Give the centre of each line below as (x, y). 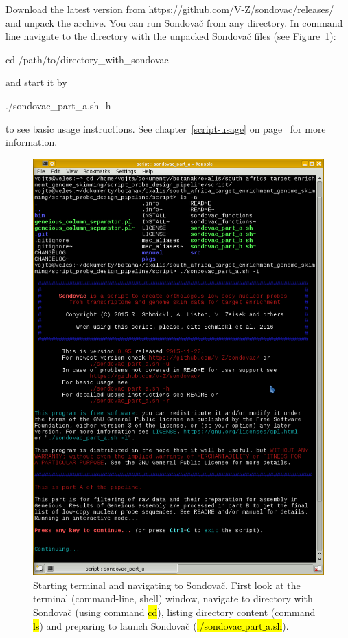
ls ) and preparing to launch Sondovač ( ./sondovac (138, 625)
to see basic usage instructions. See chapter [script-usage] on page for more (166, 128)
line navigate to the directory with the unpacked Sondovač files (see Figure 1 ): (171, 36)
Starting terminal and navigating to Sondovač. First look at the (167, 585)
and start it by (36, 82)
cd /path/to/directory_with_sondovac (87, 59)
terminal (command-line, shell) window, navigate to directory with (173, 598)
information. (32, 142)
